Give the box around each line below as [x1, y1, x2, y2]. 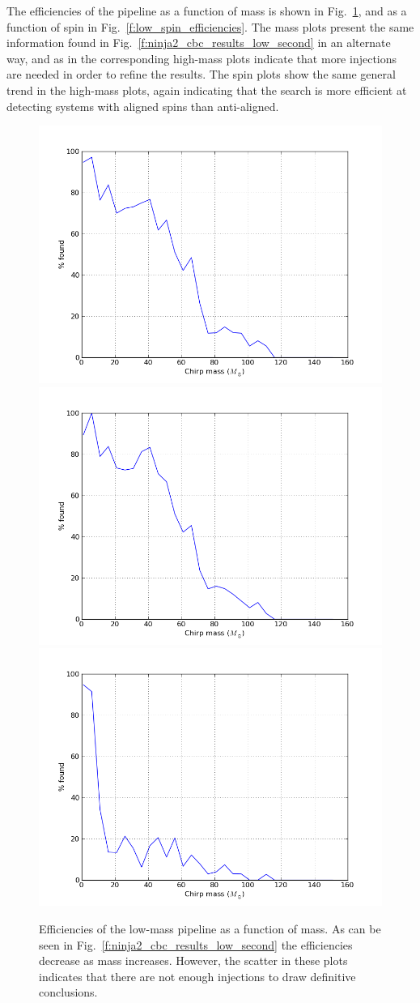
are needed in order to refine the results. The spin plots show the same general [6, 66, 396, 83]
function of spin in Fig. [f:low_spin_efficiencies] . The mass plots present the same [6, 18, 414, 35]
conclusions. [39, 984, 98, 1001]
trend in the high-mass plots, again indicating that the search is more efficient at [6, 81, 407, 98]
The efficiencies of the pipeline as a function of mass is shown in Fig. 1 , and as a [6, 2, 407, 19]
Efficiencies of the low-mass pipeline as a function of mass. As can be [39, 920, 381, 937]
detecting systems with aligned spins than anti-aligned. [6, 97, 279, 114]
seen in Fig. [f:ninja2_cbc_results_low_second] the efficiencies [39, 936, 353, 953]
